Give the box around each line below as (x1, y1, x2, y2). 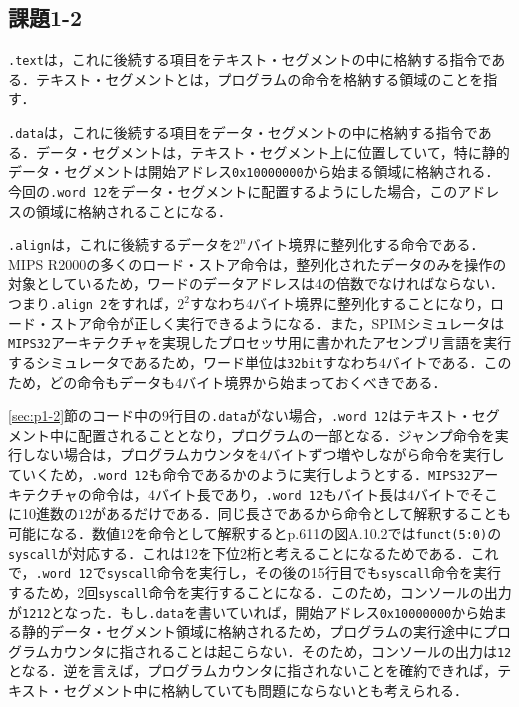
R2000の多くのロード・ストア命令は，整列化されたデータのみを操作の (47, 253, 507, 274)
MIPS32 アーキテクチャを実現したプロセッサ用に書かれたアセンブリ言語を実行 (8, 332, 512, 353)
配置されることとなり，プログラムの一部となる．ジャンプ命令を (77, 424, 495, 445)
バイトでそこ (414, 483, 499, 504)
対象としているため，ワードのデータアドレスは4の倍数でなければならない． (8, 273, 504, 294)
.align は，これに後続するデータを (8, 234, 233, 255)
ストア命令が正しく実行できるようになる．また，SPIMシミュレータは (49, 312, 505, 333)
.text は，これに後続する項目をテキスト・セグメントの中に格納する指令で (8, 49, 492, 70)
